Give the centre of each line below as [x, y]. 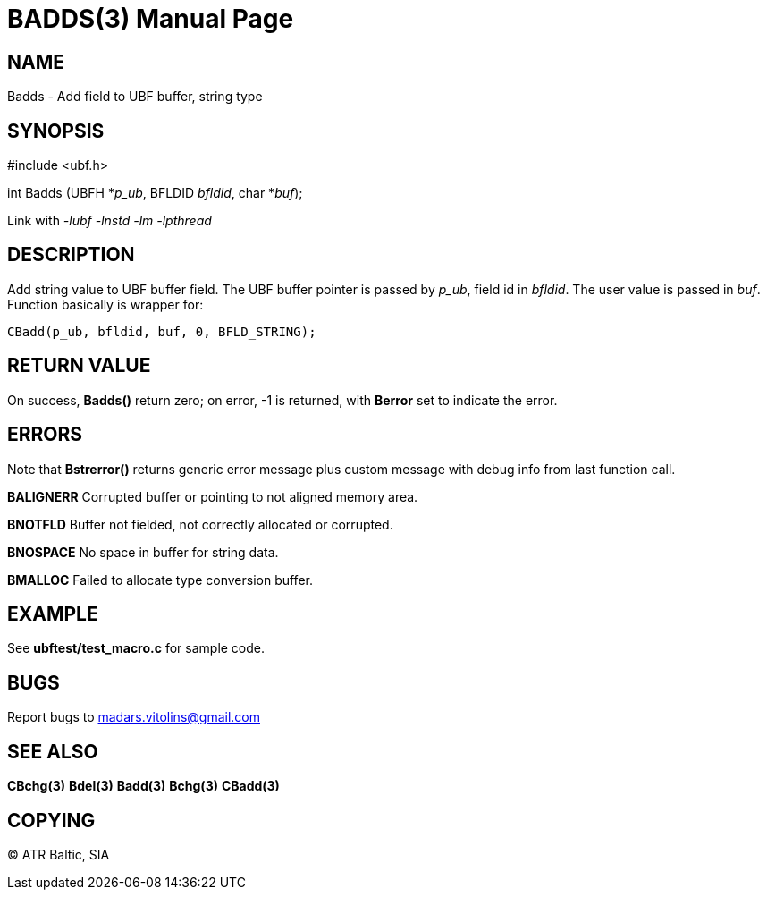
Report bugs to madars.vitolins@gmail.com [134, 717]
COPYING [51, 820]
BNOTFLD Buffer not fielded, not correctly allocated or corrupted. [200, 524]
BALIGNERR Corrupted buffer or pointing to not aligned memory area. [213, 496]
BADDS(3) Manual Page [151, 19]
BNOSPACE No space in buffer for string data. [143, 552]
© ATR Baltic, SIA [59, 854]
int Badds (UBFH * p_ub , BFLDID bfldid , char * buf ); [155, 193]
